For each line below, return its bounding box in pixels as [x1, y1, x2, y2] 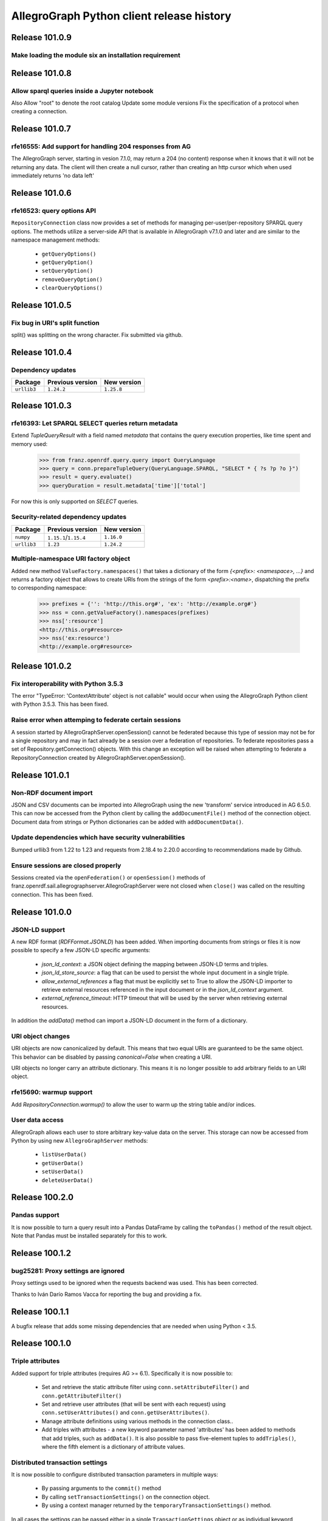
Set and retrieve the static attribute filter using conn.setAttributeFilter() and [41, 1384, 249, 1391]
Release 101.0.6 [11, 188, 72, 198]
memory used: [11, 440, 48, 447]
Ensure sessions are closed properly [11, 861, 121, 869]
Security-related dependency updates [11, 513, 127, 521]
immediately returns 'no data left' [11, 172, 94, 179]
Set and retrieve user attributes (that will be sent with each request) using [41, 1400, 226, 1408]
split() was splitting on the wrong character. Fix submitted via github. [11, 332, 183, 339]
